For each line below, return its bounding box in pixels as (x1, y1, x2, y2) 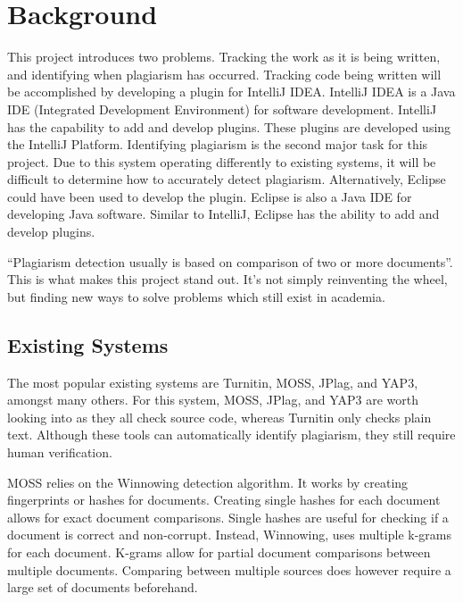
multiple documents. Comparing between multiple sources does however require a (7, 560, 451, 579)
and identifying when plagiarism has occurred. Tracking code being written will (7, 64, 442, 83)
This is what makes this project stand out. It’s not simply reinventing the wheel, (7, 270, 448, 288)
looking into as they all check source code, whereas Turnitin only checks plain (7, 407, 432, 426)
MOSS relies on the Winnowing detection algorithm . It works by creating (7, 472, 409, 491)
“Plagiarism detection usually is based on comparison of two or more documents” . (7, 252, 453, 271)
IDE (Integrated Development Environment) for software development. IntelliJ (7, 99, 437, 118)
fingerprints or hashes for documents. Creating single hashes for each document (7, 490, 441, 509)
